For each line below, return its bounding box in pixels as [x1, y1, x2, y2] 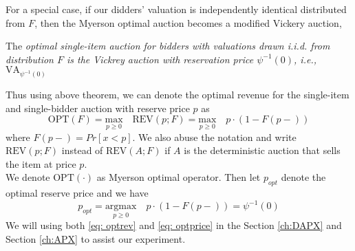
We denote [6, 170, 50, 184]
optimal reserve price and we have [6, 186, 149, 200]
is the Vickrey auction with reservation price [67, 52, 254, 66]
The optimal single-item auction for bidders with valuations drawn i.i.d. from [6, 39, 330, 53]
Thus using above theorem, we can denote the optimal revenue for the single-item [6, 87, 349, 102]
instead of [61, 143, 103, 157]
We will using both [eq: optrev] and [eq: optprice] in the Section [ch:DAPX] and [6, 218, 342, 232]
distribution [6, 52, 54, 66]
